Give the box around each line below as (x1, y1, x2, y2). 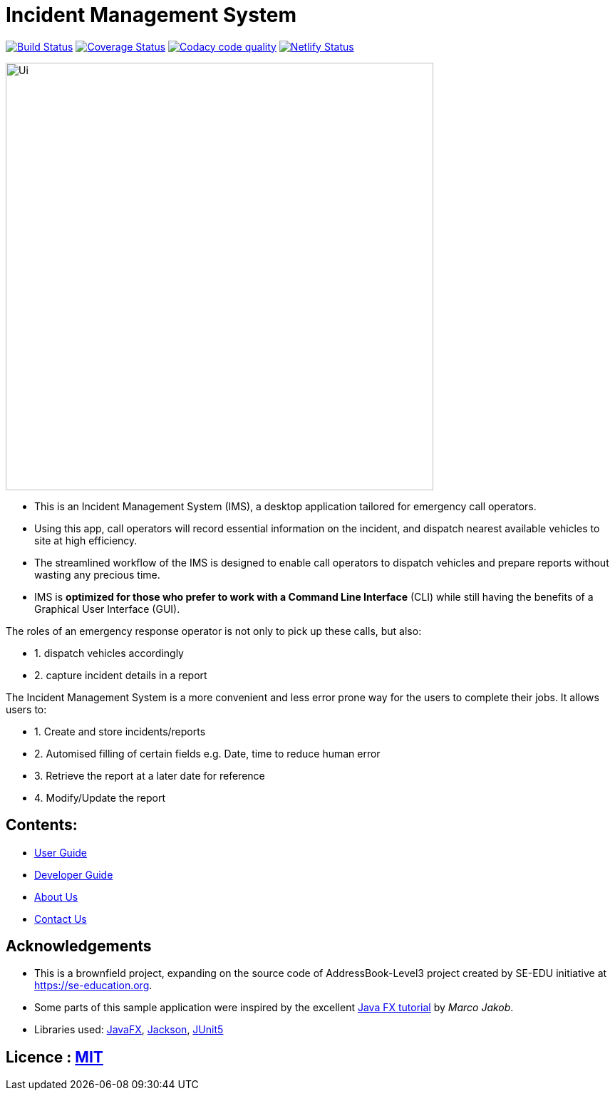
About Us (34, 890, 78, 903)
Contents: (6, 816, 78, 834)
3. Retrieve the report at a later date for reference (34, 769, 265, 782)
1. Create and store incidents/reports (34, 725, 206, 738)
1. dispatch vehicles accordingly (34, 646, 184, 659)
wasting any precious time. (34, 568, 160, 581)
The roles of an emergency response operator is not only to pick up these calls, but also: (6, 624, 422, 637)
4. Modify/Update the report (34, 791, 166, 804)
